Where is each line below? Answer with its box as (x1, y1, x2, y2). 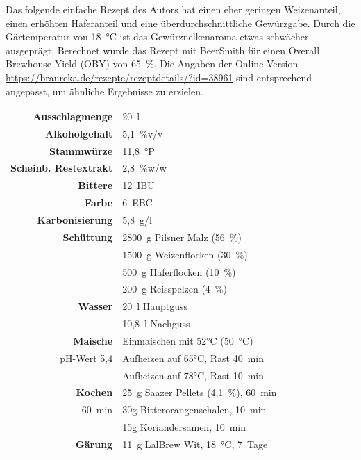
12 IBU (122, 178, 155, 192)
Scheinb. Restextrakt (10, 161, 113, 175)
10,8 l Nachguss (122, 316, 190, 331)
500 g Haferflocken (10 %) (122, 264, 236, 279)
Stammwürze (49, 143, 113, 158)
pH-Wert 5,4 (60, 350, 113, 365)
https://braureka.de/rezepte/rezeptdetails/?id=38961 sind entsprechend (6, 69, 312, 84)
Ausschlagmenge (33, 108, 113, 123)
